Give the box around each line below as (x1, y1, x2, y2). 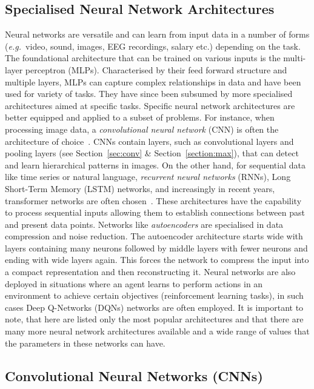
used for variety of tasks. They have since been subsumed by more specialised (5, 87, 293, 100)
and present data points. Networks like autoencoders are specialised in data (5, 218, 284, 230)
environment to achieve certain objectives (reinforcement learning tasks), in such (5, 289, 304, 302)
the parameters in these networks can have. (5, 336, 165, 349)
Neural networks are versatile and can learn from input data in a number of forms (5, 28, 310, 41)
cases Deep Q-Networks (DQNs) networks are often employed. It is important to (5, 301, 304, 313)
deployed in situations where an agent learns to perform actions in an (5, 277, 263, 290)
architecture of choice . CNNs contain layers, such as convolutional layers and (5, 135, 294, 147)
